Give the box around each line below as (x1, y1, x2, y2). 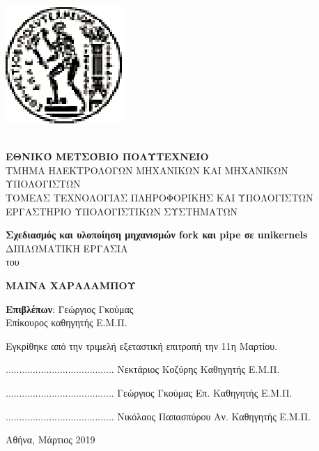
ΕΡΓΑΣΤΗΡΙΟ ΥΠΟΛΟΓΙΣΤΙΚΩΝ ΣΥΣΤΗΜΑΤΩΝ (6, 204, 238, 218)
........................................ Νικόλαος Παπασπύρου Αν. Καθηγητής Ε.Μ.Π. (6, 408, 311, 423)
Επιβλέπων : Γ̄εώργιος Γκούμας (6, 301, 134, 316)
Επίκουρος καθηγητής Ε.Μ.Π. (6, 315, 127, 330)
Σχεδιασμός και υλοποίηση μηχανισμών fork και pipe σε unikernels (6, 227, 308, 242)
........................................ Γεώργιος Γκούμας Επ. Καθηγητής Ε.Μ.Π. (6, 385, 293, 399)
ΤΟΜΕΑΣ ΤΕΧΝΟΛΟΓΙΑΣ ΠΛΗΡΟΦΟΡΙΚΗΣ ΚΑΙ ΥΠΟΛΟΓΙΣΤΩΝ (6, 190, 313, 204)
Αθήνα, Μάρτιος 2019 (6, 432, 95, 447)
